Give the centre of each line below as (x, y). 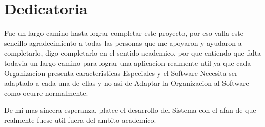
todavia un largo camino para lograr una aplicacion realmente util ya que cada (128, 62)
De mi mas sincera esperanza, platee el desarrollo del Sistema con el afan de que (130, 110)
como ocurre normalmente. (46, 93)
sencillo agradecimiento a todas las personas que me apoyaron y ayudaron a (123, 43)
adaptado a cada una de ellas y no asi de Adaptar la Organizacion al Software (127, 83)
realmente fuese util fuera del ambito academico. (80, 120)
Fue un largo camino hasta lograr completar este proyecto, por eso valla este (124, 33)
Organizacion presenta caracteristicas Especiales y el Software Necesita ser (121, 73)
